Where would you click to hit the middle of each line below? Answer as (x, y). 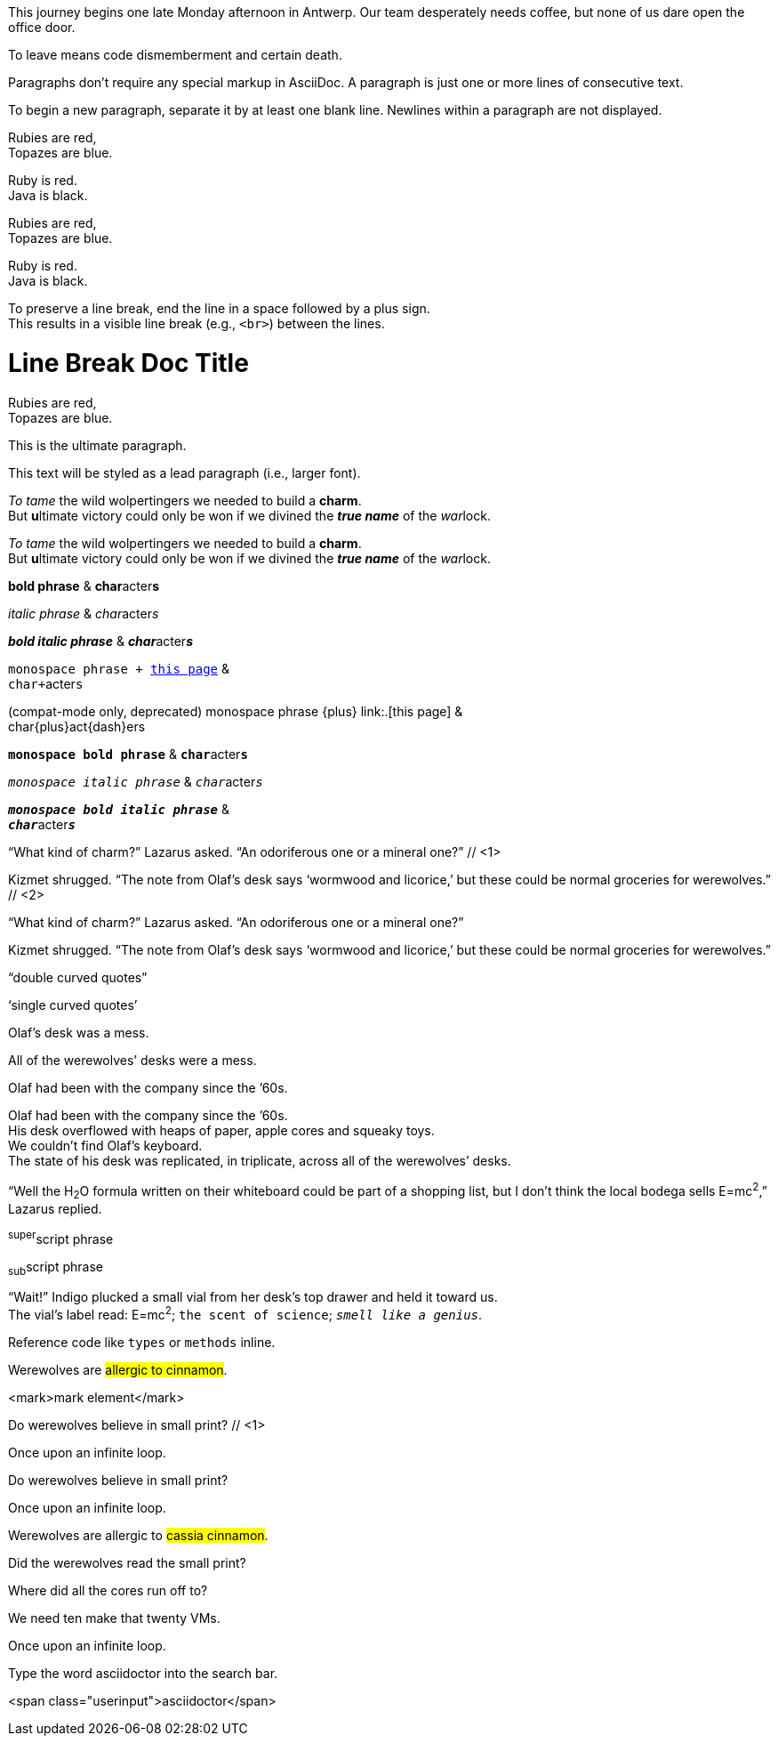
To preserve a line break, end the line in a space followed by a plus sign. (219, 308)
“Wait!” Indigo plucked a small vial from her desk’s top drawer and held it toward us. (253, 1297)
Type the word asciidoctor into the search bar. (143, 1674)
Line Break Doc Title (128, 363)
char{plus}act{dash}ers (77, 726)
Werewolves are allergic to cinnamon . (118, 1370)
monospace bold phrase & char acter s (128, 754)
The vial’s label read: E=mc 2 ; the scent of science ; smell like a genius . (245, 1314)
